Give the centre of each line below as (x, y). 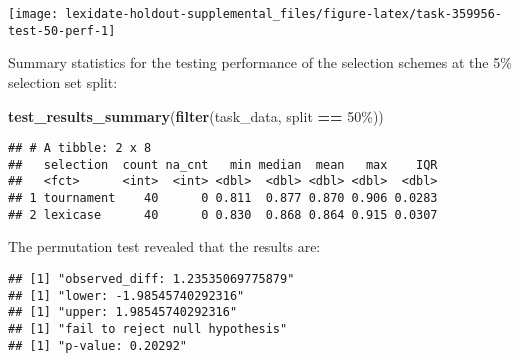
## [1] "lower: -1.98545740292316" (126, 295)
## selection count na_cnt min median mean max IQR (223, 164)
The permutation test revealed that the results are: (164, 246)
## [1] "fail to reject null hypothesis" (148, 328)
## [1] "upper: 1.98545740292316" (123, 312)
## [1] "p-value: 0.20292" (97, 345)
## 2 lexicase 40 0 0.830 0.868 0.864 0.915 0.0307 (223, 214)
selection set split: (63, 81)
